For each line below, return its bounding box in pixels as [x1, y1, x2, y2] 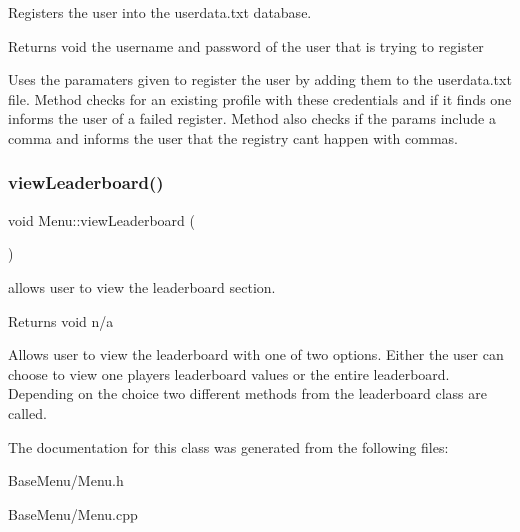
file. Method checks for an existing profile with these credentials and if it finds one [8, 88, 512, 109]
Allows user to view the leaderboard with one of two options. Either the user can [8, 344, 504, 365]
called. [8, 402, 47, 423]
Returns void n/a [8, 310, 114, 331]
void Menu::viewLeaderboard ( [8, 209, 195, 230]
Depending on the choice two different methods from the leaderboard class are [8, 383, 487, 404]
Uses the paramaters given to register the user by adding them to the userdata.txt [8, 69, 512, 90]
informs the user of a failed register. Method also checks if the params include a [8, 108, 496, 129]
